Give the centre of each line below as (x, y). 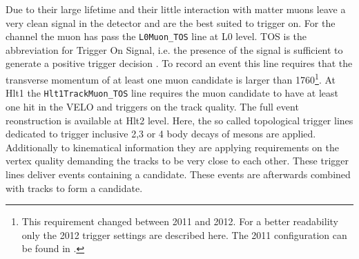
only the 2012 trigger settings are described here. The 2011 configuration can (184, 234)
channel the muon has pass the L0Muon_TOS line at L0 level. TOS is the (156, 36)
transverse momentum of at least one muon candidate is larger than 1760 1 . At (171, 78)
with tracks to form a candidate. (74, 188)
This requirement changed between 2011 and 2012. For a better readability (180, 221)
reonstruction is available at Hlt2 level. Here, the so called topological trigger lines (179, 120)
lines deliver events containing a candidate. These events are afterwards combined (178, 174)
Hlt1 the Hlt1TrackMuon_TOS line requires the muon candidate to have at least (172, 93)
